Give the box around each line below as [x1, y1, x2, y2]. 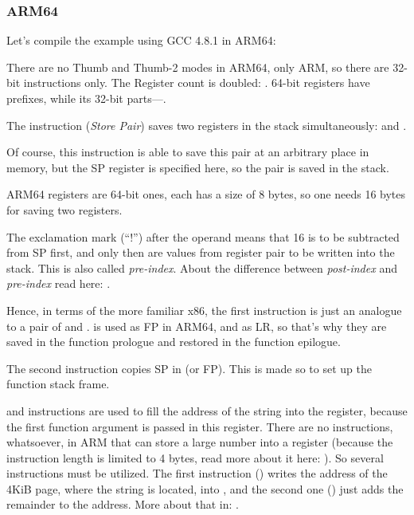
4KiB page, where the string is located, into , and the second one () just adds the [6, 480, 404, 497]
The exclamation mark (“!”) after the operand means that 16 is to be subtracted [6, 228, 400, 245]
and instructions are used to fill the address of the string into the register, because [6, 402, 408, 419]
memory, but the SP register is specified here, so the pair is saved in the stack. [6, 159, 389, 175]
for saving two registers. [6, 201, 123, 218]
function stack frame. [6, 375, 110, 392]
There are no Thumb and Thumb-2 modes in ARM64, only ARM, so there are [6, 58, 389, 75]
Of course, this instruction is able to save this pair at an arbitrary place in [6, 143, 369, 160]
